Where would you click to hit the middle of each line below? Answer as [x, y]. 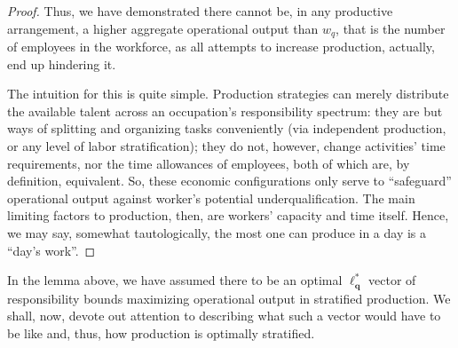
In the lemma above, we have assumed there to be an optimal [175, 280]
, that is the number [391, 28]
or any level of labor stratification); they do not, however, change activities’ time [226, 146]
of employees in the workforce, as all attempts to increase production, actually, [221, 47]
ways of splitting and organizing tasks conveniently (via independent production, [227, 128]
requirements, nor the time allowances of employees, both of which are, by [209, 163]
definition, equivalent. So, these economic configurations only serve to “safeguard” [229, 181]
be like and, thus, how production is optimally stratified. [161, 332]
